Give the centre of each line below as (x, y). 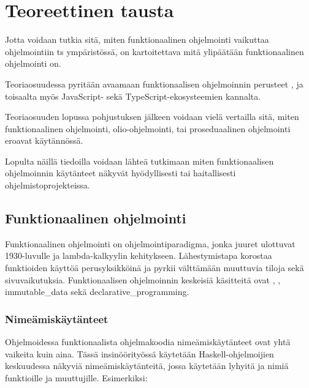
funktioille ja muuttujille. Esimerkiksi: (76, 377)
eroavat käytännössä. (44, 140)
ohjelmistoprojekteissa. (48, 185)
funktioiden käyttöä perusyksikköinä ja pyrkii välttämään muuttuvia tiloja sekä (154, 268)
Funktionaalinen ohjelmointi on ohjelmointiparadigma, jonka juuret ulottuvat (150, 243)
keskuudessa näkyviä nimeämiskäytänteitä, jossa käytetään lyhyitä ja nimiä (147, 366)
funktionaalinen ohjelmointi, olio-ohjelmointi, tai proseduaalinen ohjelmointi (148, 128)
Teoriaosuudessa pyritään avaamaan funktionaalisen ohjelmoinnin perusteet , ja (154, 84)
